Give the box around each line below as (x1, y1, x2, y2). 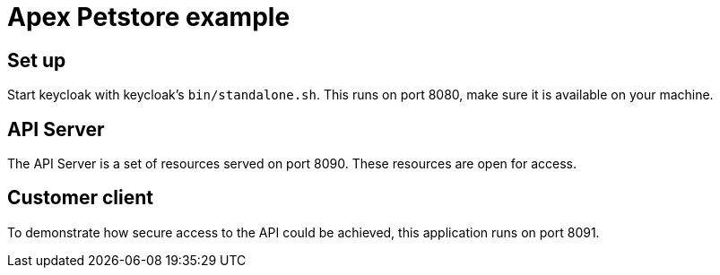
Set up (7, 48, 66, 72)
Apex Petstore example (7, 2, 291, 32)
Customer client (7, 186, 153, 210)
